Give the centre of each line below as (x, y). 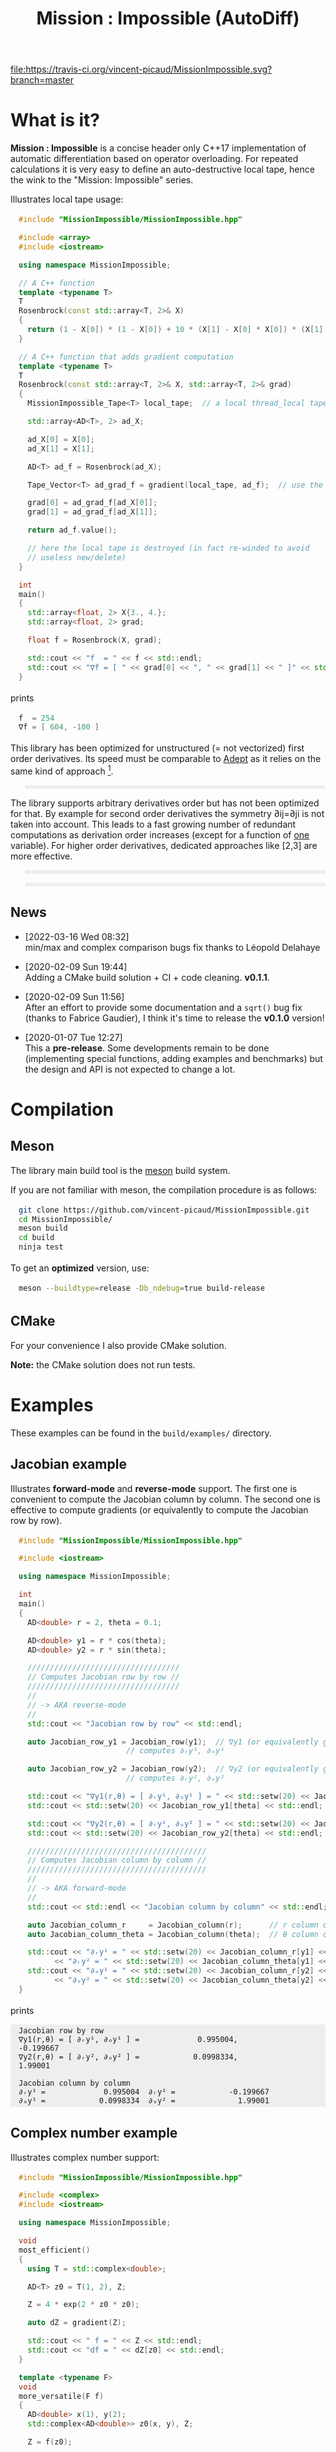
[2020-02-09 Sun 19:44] (76, 966)
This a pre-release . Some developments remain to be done (147, 1048)
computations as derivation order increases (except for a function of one (160, 834)
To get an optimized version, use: (80, 1268)
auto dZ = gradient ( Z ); (77, 2323)
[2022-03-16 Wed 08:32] (77, 936)
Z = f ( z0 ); (50, 2442)
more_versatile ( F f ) (61, 2396)
